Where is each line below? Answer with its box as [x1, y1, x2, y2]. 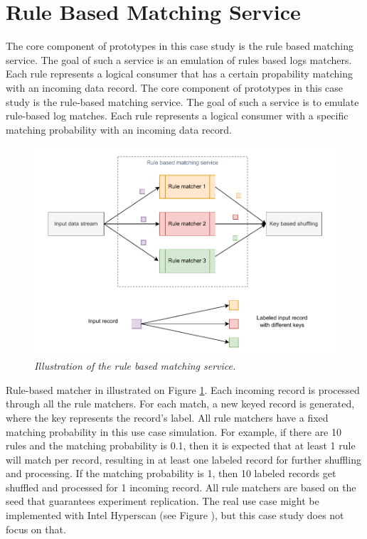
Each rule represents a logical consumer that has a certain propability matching [6, 66, 353, 81]
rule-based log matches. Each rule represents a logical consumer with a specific [6, 108, 349, 123]
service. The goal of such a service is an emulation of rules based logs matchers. [6, 52, 352, 67]
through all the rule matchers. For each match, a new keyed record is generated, [6, 396, 355, 411]
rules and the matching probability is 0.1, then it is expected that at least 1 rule [6, 438, 356, 453]
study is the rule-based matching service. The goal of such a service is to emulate [6, 94, 359, 109]
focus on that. [6, 521, 66, 536]
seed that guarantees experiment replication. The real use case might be [6, 493, 319, 508]
